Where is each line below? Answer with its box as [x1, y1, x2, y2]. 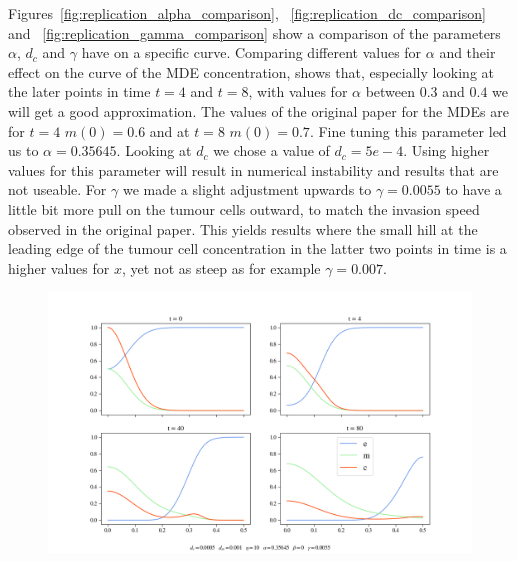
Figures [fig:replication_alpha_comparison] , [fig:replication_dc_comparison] [8, 3, 486, 23]
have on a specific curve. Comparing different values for [81, 42, 422, 63]
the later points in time [8, 81, 151, 102]
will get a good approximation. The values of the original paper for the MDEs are [8, 100, 509, 121]
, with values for [248, 81, 348, 102]
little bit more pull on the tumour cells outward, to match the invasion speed [8, 198, 480, 219]
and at [149, 120, 190, 141]
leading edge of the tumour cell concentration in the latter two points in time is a [8, 238, 507, 259]
